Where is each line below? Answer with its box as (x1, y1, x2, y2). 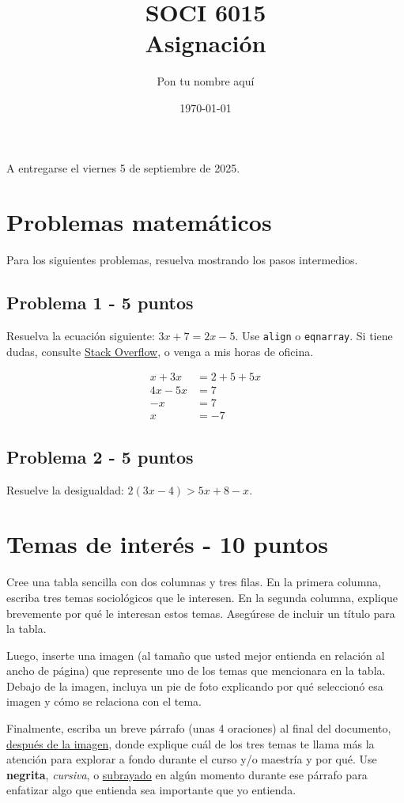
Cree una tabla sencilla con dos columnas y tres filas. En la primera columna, (6, 574, 381, 590)
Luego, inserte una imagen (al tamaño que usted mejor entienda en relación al (6, 646, 385, 663)
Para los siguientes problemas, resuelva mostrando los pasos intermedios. (6, 252, 358, 268)
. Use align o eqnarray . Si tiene (235, 328, 393, 344)
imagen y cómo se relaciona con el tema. (6, 693, 202, 710)
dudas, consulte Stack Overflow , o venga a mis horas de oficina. (6, 343, 314, 359)
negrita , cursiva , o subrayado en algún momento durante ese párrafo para (6, 766, 368, 782)
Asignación (145, 27, 266, 59)
